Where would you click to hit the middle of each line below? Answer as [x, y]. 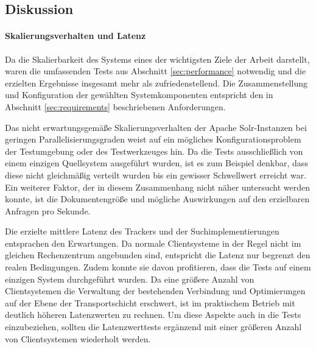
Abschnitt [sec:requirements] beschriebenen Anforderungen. [115, 106]
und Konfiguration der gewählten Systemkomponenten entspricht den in [139, 95]
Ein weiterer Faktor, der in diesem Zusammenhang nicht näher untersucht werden [158, 187]
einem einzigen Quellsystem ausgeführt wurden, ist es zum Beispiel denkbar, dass [156, 163]
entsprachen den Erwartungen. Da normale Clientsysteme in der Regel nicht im [153, 243]
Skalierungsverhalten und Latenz [75, 36]
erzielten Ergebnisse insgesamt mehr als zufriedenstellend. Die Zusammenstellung [156, 83]
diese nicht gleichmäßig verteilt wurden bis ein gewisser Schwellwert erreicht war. [156, 174]
